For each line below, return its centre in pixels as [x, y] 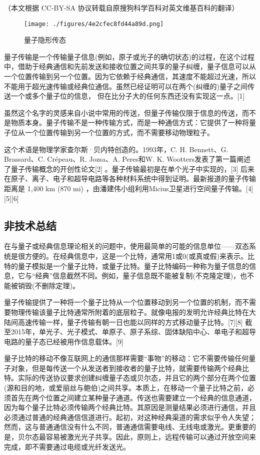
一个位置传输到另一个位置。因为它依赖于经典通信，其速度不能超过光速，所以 [130, 76]
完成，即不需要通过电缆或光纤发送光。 [67, 446]
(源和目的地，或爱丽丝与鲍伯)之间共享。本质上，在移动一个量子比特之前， [126, 388]
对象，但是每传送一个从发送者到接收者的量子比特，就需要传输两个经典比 [130, 368]
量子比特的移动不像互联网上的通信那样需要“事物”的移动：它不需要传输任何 [126, 358]
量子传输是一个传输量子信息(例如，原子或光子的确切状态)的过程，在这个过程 [129, 56]
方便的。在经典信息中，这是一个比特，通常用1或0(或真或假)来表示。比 [139, 256]
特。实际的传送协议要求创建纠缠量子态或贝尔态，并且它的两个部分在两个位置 [130, 378]
